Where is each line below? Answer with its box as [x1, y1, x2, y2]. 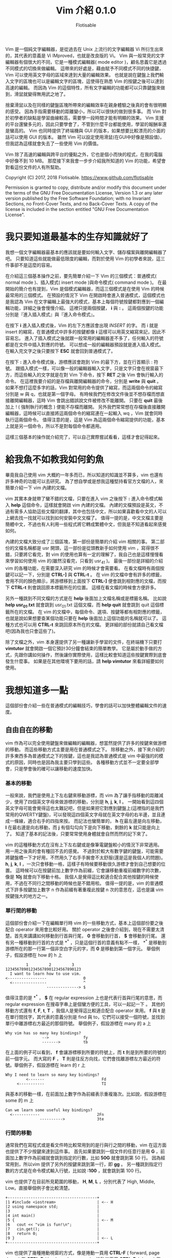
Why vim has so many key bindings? [5, 1031, 81, 1036]
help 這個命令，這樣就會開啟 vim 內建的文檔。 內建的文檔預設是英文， [11, 501, 159, 508]
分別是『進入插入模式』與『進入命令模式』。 [5, 311, 97, 317]
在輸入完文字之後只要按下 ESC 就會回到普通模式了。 [5, 347, 116, 354]
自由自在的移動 [5, 725, 53, 734]
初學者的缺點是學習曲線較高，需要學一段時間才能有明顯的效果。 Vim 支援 [9, 114, 164, 121]
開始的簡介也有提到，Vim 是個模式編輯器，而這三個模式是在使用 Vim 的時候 [5, 285, 165, 292]
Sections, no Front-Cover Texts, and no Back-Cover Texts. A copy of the [5, 201, 158, 207]
